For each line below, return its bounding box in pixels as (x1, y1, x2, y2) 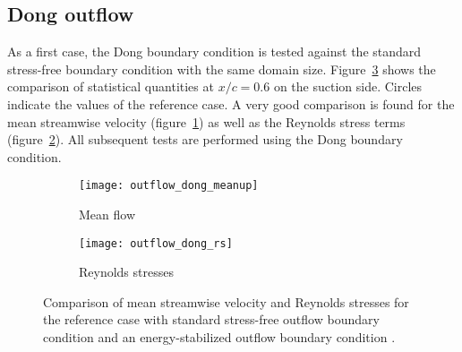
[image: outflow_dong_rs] (79, 236, 233, 250)
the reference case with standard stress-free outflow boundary (43, 310, 380, 329)
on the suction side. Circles (273, 77, 423, 96)
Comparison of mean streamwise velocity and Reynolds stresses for (43, 292, 409, 311)
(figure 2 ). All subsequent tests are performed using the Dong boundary (7, 130, 403, 149)
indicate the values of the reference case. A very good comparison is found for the (7, 94, 455, 113)
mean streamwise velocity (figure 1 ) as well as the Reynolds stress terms (7, 112, 406, 131)
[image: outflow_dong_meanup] (79, 179, 259, 193)
